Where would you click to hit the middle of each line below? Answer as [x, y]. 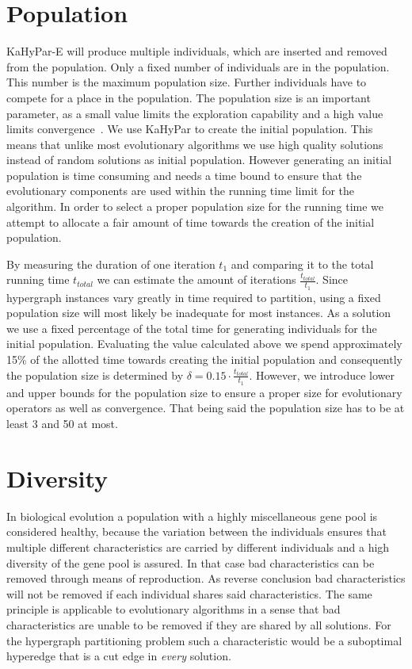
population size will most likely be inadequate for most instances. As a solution [199, 313]
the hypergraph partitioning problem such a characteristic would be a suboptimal [204, 640]
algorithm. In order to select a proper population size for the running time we [195, 206]
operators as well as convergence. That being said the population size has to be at [206, 408]
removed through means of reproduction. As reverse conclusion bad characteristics [206, 578]
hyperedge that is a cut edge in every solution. [119, 656]
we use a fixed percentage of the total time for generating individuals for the [192, 328]
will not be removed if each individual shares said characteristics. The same [189, 593]
